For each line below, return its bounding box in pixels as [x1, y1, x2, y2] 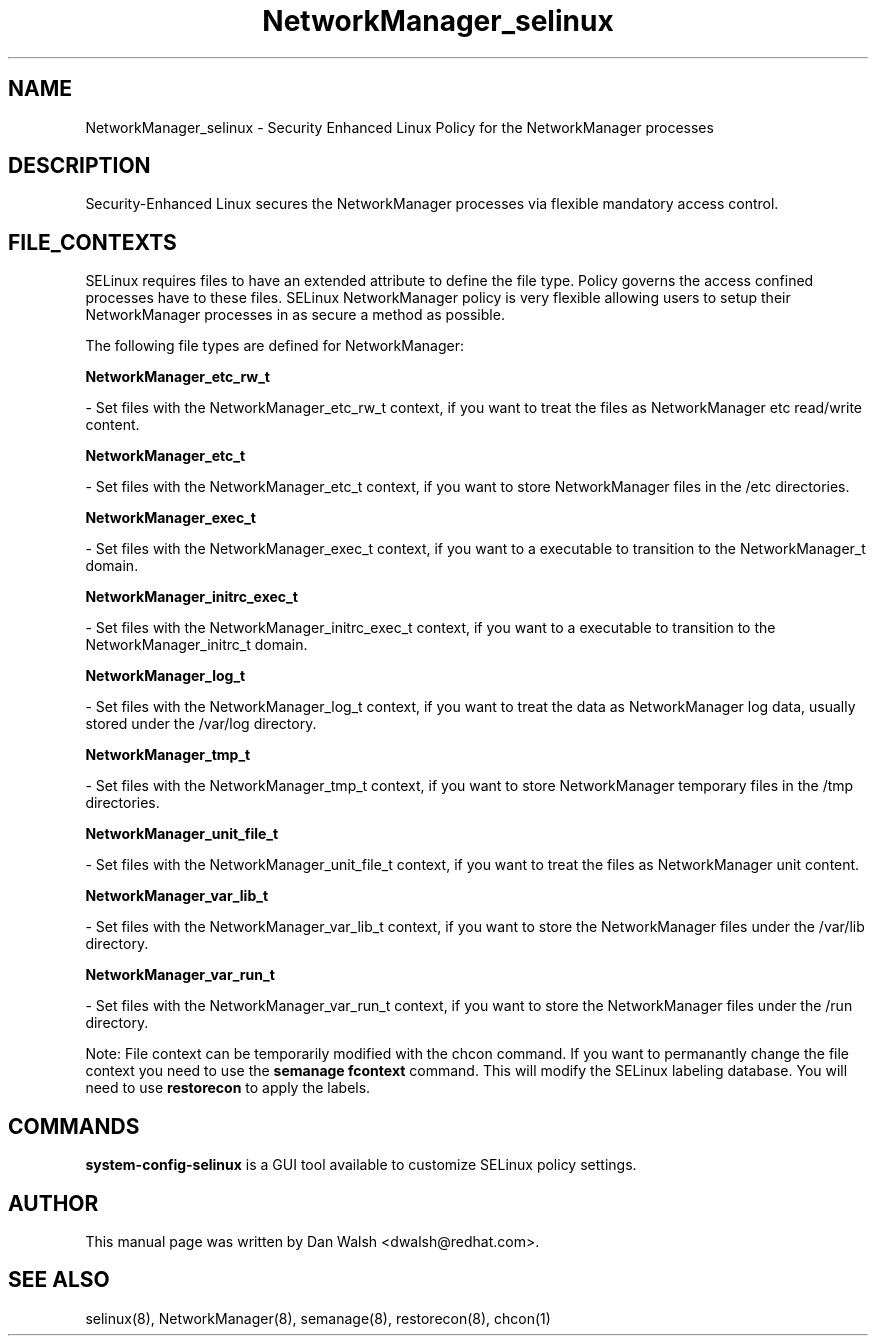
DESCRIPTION [8, 153, 151, 179]
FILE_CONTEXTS [8, 229, 177, 255]
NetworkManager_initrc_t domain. [85, 636, 308, 654]
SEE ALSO [8, 1267, 110, 1293]
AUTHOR [8, 1190, 99, 1216]
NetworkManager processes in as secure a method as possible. [85, 306, 505, 324]
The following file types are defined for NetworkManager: [85, 337, 464, 355]
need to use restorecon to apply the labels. [85, 1079, 371, 1097]
